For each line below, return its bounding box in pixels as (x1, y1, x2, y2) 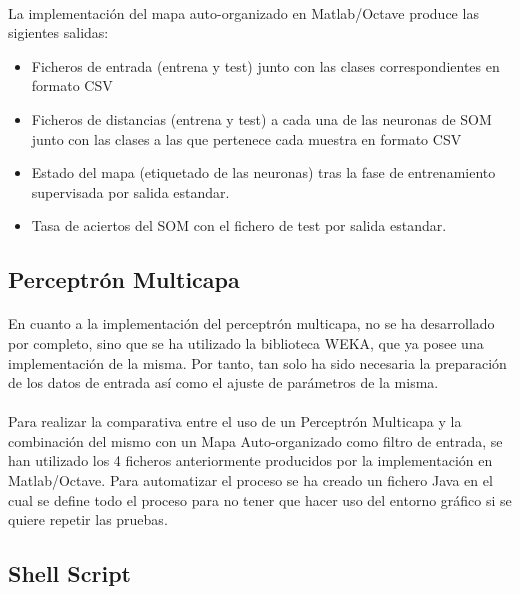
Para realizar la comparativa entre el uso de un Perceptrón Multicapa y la (8, 411, 462, 432)
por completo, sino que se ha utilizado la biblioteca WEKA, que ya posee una (8, 332, 484, 353)
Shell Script (8, 558, 131, 589)
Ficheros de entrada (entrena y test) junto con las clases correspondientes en (31, 55, 500, 76)
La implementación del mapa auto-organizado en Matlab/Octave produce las (8, 2, 479, 23)
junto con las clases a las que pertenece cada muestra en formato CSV (31, 128, 462, 149)
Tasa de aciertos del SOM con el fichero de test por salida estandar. (31, 215, 447, 236)
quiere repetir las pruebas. (8, 509, 168, 530)
